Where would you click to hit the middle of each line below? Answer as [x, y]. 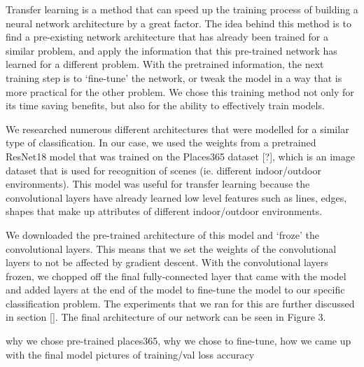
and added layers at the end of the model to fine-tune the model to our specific [175, 290]
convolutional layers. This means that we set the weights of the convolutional [171, 248]
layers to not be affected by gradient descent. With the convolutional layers [167, 262]
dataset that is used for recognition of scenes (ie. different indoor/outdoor [163, 170]
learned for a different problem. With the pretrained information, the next [165, 64]
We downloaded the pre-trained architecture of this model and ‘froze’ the [162, 234]
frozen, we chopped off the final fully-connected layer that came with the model [176, 276]
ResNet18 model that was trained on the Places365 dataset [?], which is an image [180, 156]
